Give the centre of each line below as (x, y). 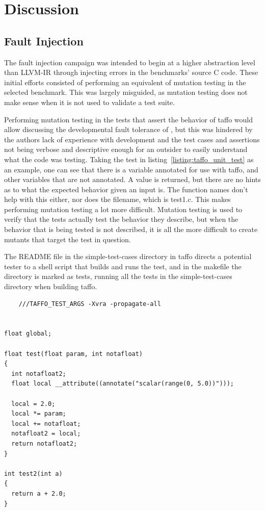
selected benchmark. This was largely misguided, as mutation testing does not (126, 92)
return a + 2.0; (39, 493)
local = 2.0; (33, 404)
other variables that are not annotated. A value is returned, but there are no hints (132, 179)
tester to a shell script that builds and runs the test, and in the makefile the (123, 266)
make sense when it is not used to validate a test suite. (90, 102)
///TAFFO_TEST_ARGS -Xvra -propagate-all (90, 304)
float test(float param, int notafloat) (74, 354)
